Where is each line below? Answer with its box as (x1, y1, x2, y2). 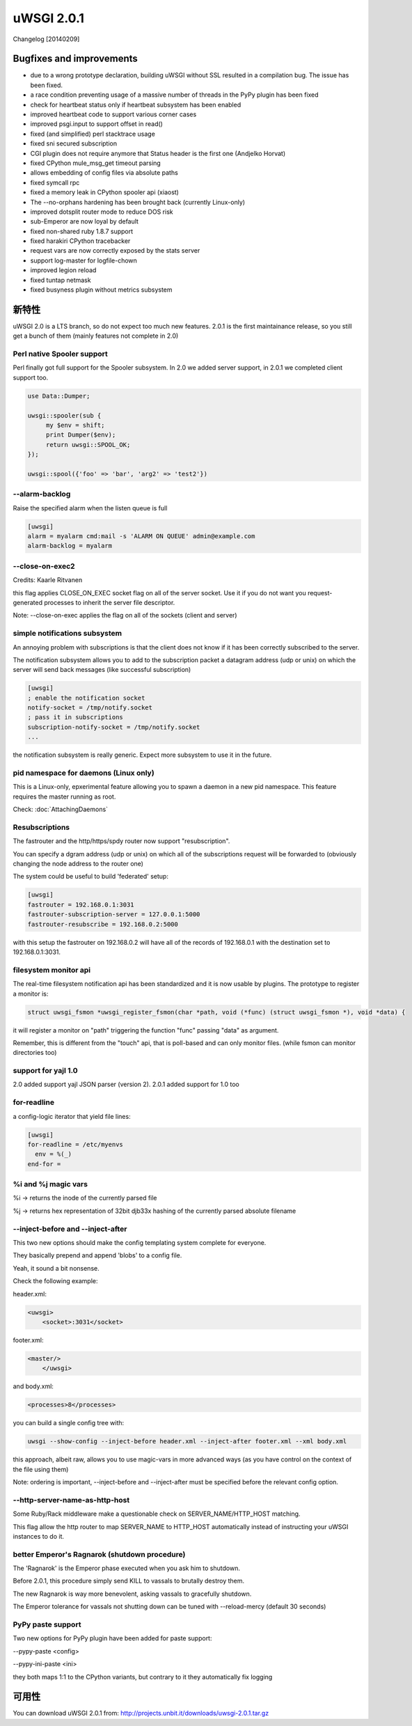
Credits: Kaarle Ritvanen (13, 576, 83, 584)
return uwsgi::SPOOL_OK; (45, 441, 131, 448)
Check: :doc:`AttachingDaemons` (13, 805, 108, 814)
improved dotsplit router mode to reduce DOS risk (30, 207, 173, 216)
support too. (13, 373, 49, 382)
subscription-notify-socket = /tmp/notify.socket (27, 723, 200, 731)
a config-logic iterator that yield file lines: (13, 1112, 132, 1120)
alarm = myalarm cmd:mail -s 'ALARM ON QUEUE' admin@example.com (27, 533, 255, 540)
